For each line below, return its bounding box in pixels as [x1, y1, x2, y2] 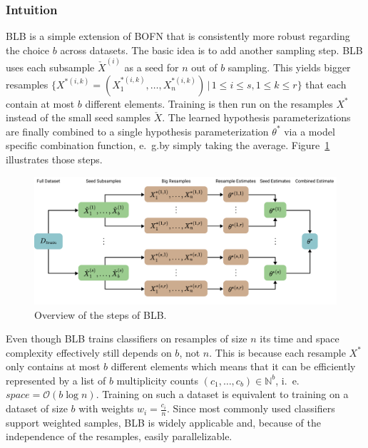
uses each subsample [6, 60, 95, 75]
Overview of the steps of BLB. [34, 307, 167, 322]
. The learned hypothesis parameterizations [162, 110, 351, 125]
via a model [284, 123, 335, 138]
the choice [6, 42, 50, 57]
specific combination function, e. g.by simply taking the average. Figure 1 [6, 138, 330, 153]
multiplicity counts [116, 372, 198, 387]
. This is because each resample [209, 345, 346, 360]
